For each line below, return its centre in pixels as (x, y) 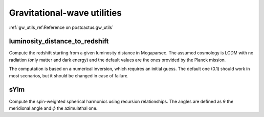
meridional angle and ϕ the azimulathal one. (53, 108)
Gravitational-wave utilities (65, 13)
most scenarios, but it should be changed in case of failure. (69, 75)
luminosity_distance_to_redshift (59, 41)
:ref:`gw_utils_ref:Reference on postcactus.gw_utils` (61, 27)
